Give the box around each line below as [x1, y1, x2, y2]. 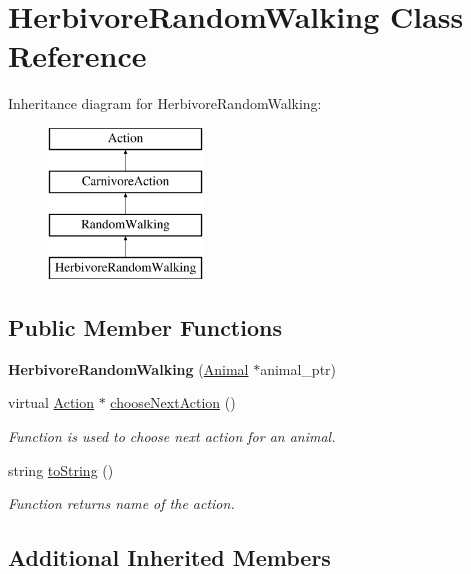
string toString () [8, 459, 114, 480]
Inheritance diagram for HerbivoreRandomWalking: [8, 93, 322, 114]
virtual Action [8, 392, 95, 413]
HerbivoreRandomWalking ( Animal [8, 358, 249, 379]
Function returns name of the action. [8, 493, 235, 514]
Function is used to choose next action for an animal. [8, 426, 336, 447]
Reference [8, 35, 147, 76]
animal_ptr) [260, 358, 337, 379]
